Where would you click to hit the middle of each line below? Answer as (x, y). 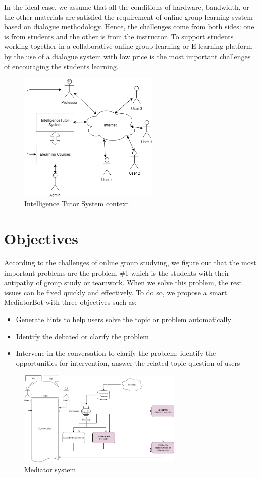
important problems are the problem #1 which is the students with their (117, 272)
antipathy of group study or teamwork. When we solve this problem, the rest (123, 282)
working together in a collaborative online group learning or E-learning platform (128, 46)
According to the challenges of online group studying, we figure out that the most (130, 262)
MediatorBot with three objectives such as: (70, 302)
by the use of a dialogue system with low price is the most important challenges (127, 56)
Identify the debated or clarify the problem (82, 336)
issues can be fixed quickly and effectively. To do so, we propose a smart (116, 292)
